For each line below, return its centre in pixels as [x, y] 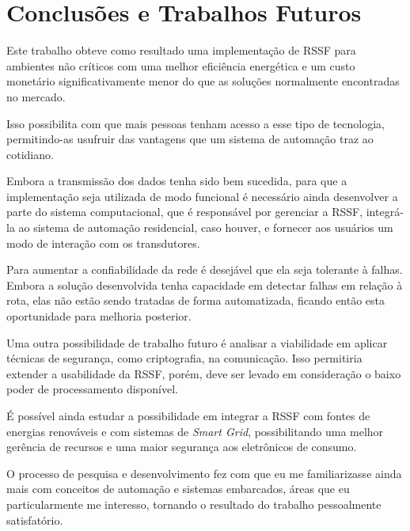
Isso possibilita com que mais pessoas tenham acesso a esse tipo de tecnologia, [196, 123]
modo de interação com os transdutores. [103, 243]
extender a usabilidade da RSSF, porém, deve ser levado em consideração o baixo [204, 373]
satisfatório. [35, 520]
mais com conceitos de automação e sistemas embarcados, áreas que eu [178, 489]
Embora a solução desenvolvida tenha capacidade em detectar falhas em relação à [205, 284]
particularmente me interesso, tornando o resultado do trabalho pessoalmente [194, 504]
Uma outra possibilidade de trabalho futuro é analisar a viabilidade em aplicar [197, 342]
